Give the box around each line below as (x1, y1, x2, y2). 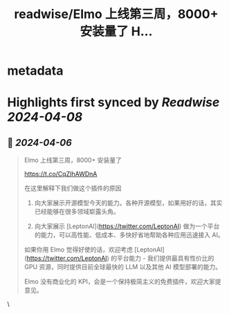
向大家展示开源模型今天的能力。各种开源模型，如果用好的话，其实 (34, 198, 223, 207)
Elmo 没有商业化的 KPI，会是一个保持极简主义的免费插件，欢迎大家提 (24, 277, 221, 286)
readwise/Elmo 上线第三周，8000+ (13, 6, 219, 22)
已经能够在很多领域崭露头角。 (34, 207, 120, 216)
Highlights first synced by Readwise (7, 95, 220, 111)
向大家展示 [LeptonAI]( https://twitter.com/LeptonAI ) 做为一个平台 (34, 222, 220, 230)
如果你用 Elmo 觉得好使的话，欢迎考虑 (24, 246, 134, 254)
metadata (7, 63, 64, 79)
